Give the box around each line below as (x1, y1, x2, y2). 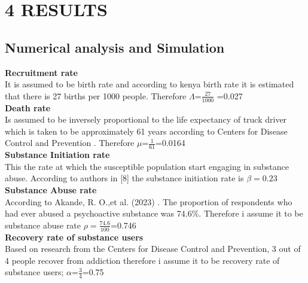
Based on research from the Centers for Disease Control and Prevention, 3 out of (5, 242, 301, 255)
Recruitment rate (5, 66, 78, 78)
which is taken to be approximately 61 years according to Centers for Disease (5, 124, 288, 137)
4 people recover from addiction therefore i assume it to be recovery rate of (5, 254, 280, 266)
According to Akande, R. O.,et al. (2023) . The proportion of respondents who (5, 195, 292, 208)
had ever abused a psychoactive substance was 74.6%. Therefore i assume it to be (5, 207, 303, 220)
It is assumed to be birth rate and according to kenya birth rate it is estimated (5, 78, 294, 90)
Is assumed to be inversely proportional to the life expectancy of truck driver (5, 113, 287, 126)
